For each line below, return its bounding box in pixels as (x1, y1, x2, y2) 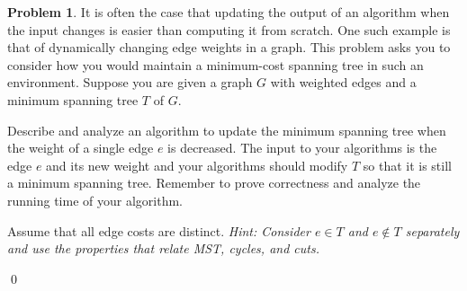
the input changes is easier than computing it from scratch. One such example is (7, 20, 451, 39)
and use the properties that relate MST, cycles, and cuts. (7, 239, 319, 258)
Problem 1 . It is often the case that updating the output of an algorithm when (7, 3, 450, 21)
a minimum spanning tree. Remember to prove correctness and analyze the (7, 173, 421, 192)
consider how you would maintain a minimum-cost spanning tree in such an (7, 55, 424, 74)
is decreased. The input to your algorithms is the (167, 138, 437, 157)
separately (405, 221, 460, 240)
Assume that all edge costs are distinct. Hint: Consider (7, 221, 310, 240)
